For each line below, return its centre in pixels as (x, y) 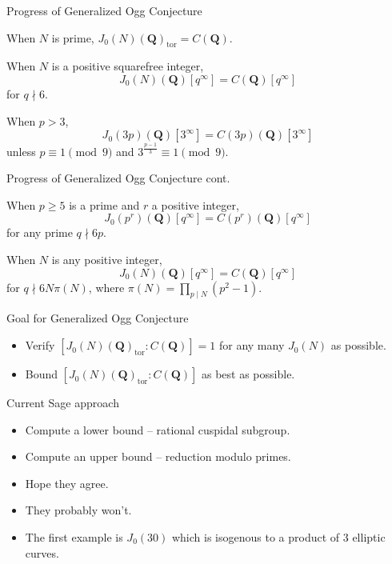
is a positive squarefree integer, (128, 66)
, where (106, 287)
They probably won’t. (78, 510)
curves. (42, 552)
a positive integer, (195, 204)
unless (21, 151)
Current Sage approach (63, 403)
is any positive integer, (107, 260)
